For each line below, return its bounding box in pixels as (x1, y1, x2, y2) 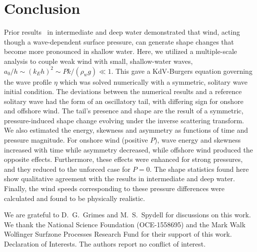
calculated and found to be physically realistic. (4, 193, 145, 203)
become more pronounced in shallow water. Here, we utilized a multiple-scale (4, 46, 237, 56)
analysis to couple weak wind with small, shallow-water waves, (4, 55, 193, 66)
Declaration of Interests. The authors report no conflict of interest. (4, 239, 206, 249)
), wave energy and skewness (154, 135, 241, 145)
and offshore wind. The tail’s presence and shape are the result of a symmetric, (4, 105, 244, 116)
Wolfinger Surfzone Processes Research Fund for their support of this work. (4, 229, 232, 239)
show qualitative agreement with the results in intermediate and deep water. (4, 173, 235, 184)
